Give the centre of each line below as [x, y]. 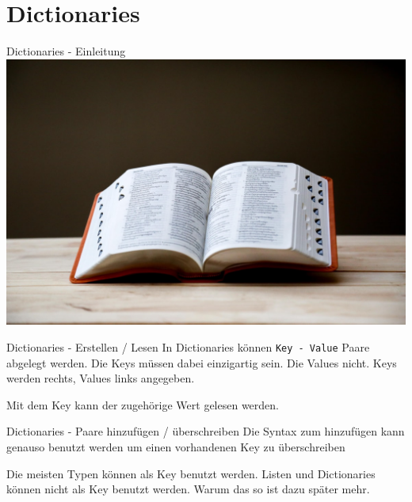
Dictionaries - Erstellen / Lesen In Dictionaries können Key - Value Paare [188, 346]
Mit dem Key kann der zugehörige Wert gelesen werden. [143, 404]
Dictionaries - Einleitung [66, 51]
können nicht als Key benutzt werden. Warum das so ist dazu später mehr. [188, 489]
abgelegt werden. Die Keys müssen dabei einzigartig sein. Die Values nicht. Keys [202, 362]
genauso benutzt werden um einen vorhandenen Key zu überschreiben [176, 447]
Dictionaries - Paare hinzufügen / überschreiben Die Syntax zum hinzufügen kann [206, 431]
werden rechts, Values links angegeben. [101, 378]
